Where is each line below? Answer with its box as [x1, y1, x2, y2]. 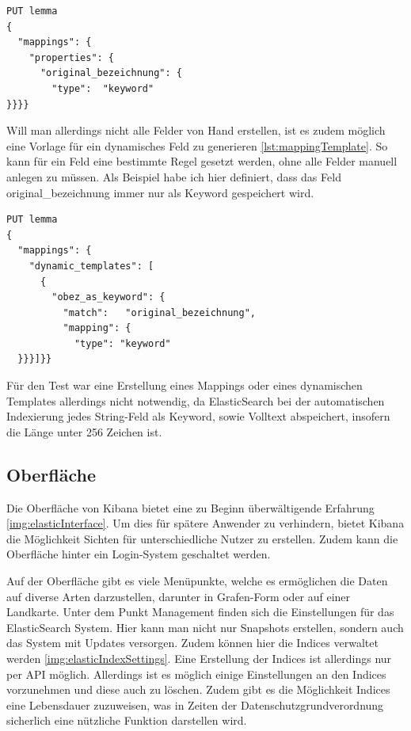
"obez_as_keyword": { [51, 291, 166, 303]
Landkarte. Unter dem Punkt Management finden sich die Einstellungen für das [6, 603, 394, 620]
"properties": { [29, 51, 115, 63]
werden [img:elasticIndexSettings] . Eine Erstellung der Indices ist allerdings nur [6, 649, 392, 666]
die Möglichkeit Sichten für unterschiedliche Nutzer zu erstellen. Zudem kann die [6, 530, 398, 546]
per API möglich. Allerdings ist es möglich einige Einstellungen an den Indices [6, 665, 386, 682]
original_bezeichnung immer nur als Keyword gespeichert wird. [6, 184, 314, 200]
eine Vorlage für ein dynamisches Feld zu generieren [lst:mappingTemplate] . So [6, 137, 388, 154]
